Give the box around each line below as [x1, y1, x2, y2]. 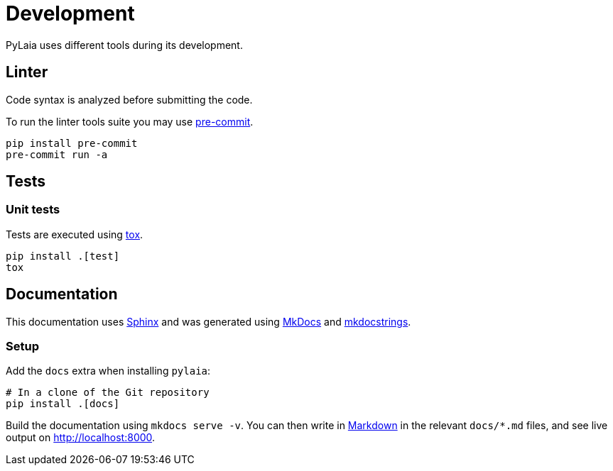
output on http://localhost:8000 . [6, 431, 156, 444]
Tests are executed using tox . [6, 228, 143, 240]
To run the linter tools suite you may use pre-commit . [6, 115, 254, 128]
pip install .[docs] [6, 398, 120, 410]
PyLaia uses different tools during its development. [6, 38, 243, 51]
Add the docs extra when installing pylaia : [6, 365, 211, 377]
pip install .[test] [6, 250, 120, 262]
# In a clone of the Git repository [6, 387, 210, 399]
